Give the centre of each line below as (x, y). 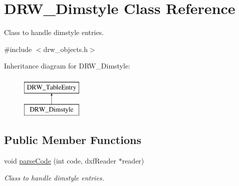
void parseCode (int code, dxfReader (60, 161)
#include (18, 49)
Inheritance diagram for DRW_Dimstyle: (67, 66)
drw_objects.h (65, 49)
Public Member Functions (73, 140)
